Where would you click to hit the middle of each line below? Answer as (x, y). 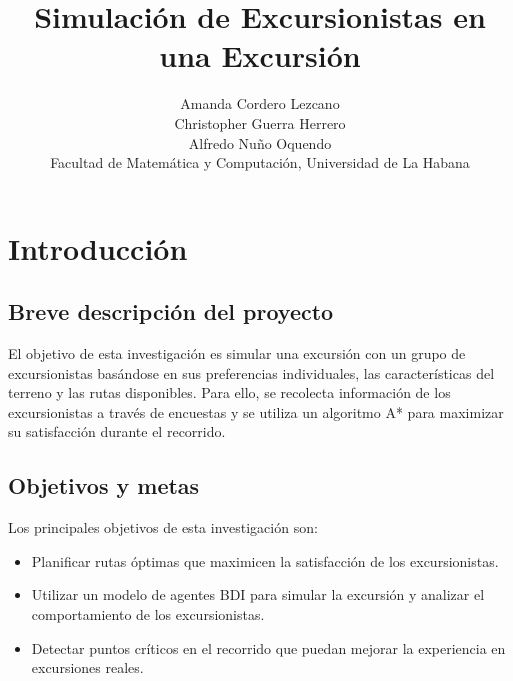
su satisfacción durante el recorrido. (117, 431)
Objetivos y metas (104, 485)
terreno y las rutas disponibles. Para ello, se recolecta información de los (229, 392)
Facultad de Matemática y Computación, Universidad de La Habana (260, 162)
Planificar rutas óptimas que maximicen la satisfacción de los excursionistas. (265, 560)
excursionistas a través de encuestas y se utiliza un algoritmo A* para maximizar (256, 411)
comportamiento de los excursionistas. (148, 614)
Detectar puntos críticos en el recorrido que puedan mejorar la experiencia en (268, 647)
